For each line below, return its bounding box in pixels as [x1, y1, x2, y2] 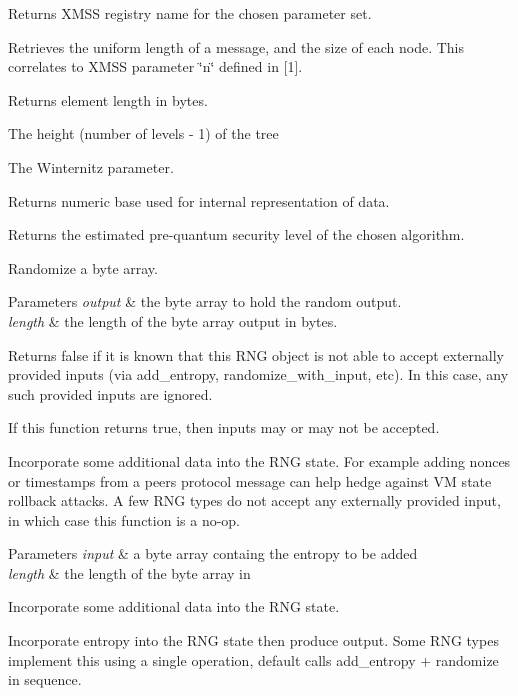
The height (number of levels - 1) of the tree [8, 123, 279, 144]
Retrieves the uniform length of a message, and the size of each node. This [8, 36, 464, 57]
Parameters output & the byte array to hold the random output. [8, 291, 402, 312]
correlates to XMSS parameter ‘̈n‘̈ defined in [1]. [8, 56, 303, 77]
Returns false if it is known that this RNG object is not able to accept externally [8, 344, 504, 365]
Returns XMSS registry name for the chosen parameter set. [8, 3, 372, 23]
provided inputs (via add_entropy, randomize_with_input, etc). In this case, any [8, 364, 509, 385]
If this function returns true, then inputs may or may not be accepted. [8, 417, 440, 438]
